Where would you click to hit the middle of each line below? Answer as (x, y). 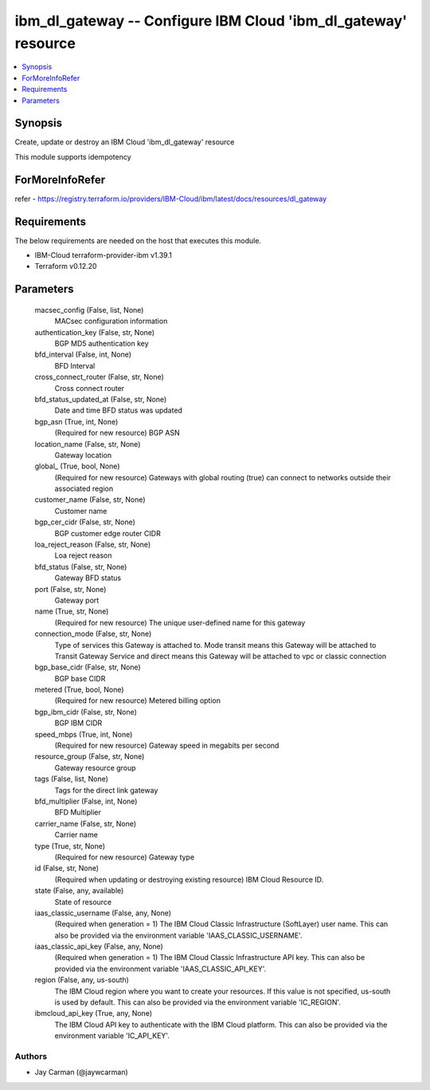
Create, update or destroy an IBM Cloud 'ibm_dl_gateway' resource (125, 142)
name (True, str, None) (72, 611)
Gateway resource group (95, 768)
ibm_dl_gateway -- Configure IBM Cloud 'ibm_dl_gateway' (211, 21)
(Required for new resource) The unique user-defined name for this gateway (180, 622)
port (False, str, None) (70, 589)
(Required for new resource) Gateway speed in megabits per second (167, 745)
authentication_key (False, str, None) (95, 332)
